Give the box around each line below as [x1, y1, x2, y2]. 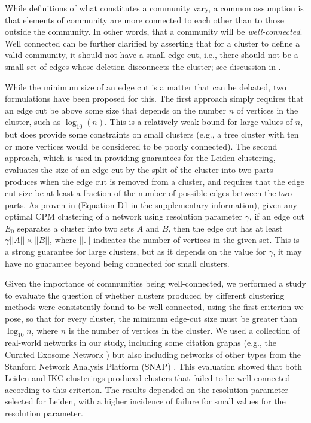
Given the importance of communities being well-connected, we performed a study [5, 277, 306, 290]
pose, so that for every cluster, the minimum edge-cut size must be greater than [5, 312, 297, 325]
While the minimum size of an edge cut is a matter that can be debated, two [5, 80, 286, 93]
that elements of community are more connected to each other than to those [5, 13, 284, 26]
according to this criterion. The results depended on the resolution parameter [5, 383, 288, 395]
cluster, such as [5, 115, 61, 128]
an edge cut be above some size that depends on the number [5, 104, 227, 116]
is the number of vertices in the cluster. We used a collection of [68, 324, 300, 336]
